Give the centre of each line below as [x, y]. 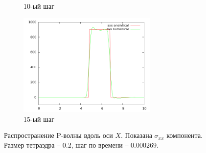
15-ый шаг [39, 119]
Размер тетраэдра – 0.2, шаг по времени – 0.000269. [81, 144]
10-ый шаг [39, 6]
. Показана [136, 135]
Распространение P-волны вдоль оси [58, 135]
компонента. [184, 135]
